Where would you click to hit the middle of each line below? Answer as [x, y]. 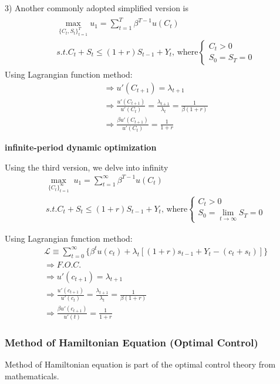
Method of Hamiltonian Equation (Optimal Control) [131, 343]
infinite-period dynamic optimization [81, 147]
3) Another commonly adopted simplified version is [97, 8]
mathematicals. [32, 375]
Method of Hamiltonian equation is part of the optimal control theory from [140, 364]
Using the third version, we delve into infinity [87, 167]
